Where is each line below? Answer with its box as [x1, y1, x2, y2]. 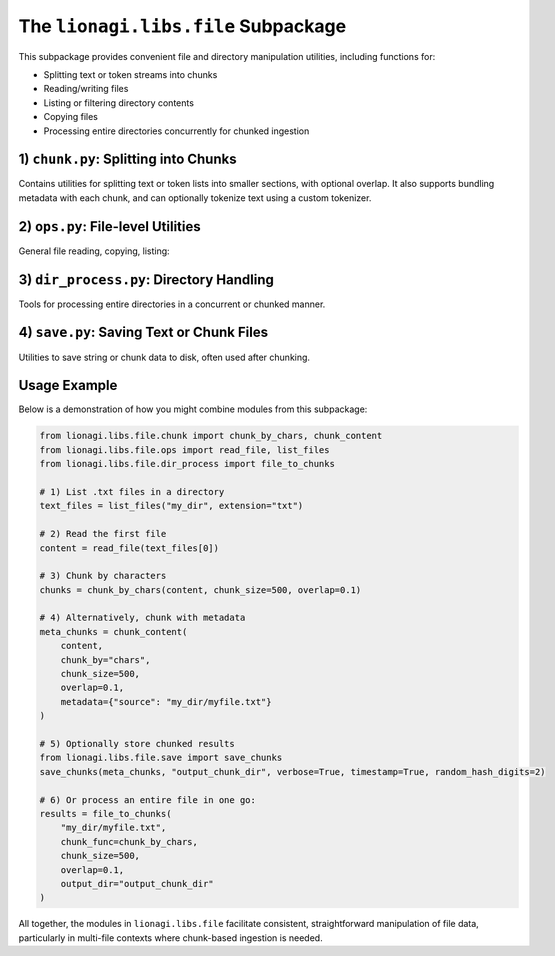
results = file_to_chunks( [39, 808, 172, 819]
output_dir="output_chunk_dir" [60, 878, 214, 889]
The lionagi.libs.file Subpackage [18, 15, 347, 37]
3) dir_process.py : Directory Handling [18, 271, 274, 288]
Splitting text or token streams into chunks [43, 68, 218, 80]
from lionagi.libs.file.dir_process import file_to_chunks [39, 458, 335, 470]
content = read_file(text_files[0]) [39, 542, 220, 554]
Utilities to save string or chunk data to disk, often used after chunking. [18, 351, 310, 363]
